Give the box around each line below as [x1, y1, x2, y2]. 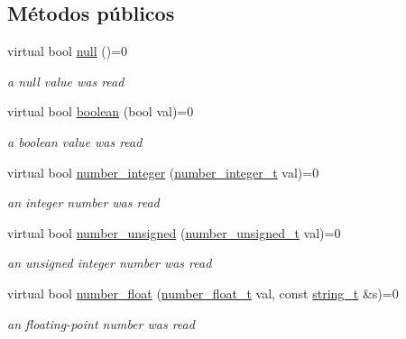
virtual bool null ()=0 [7, 41, 128, 60]
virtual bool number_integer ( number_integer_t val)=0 [7, 162, 319, 181]
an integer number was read [7, 193, 160, 212]
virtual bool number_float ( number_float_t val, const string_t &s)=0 [7, 283, 399, 302]
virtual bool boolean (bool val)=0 [7, 102, 194, 121]
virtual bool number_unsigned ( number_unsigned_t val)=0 [7, 223, 341, 242]
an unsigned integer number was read [7, 253, 212, 272]
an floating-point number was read [7, 314, 195, 333]
